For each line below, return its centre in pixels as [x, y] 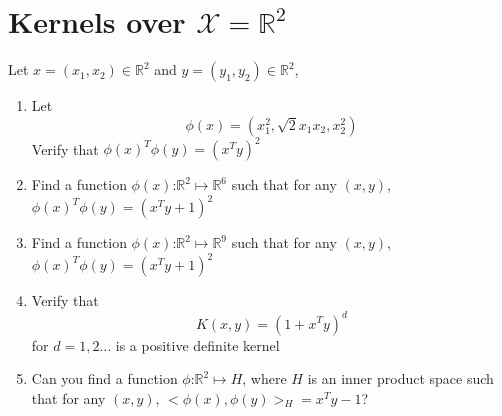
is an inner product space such [400, 378]
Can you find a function [104, 378]
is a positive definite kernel [197, 344]
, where [264, 378]
